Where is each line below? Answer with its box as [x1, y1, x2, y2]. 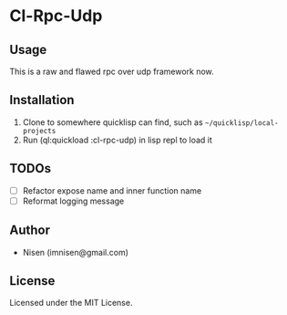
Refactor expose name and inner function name [22, 184, 202, 196]
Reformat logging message [22, 195, 125, 206]
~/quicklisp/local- [204, 118, 280, 128]
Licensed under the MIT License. [9, 298, 133, 309]
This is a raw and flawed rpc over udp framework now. [9, 66, 214, 77]
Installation [9, 92, 75, 108]
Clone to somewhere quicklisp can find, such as [22, 116, 203, 128]
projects [22, 126, 56, 135]
